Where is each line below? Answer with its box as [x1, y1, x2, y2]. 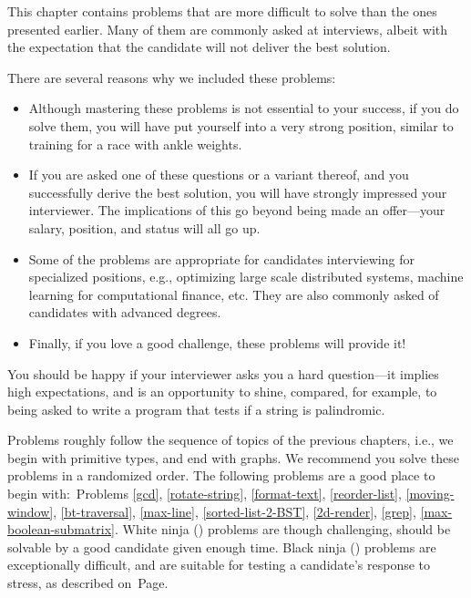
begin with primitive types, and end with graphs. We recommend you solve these [7, 448, 459, 467]
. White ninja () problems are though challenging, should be [114, 520, 451, 539]
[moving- [405, 484, 455, 503]
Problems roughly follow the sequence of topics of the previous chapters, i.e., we [7, 430, 454, 449]
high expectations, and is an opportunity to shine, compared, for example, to [7, 382, 437, 401]
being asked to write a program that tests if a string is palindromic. [7, 399, 385, 418]
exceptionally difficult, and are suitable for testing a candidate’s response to [7, 555, 431, 574]
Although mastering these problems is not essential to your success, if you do [28, 98, 459, 118]
